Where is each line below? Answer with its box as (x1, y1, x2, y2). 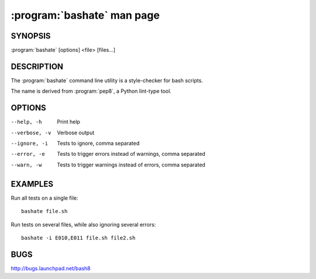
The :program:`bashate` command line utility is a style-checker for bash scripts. (11, 76, 203, 84)
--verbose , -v (11, 129, 51, 136)
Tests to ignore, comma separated (57, 140, 140, 147)
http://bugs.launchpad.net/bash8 (11, 264, 91, 271)
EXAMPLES (11, 179, 54, 189)
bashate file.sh (21, 208, 68, 215)
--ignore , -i (11, 140, 49, 147)
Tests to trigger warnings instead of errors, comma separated (57, 161, 206, 168)
